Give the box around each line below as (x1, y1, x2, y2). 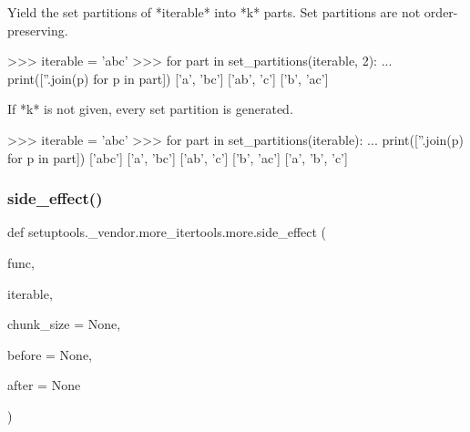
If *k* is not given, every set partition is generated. (7, 99, 293, 118)
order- (424, 3, 458, 21)
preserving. (7, 20, 68, 39)
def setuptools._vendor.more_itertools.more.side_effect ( (7, 222, 327, 242)
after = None (7, 375, 81, 395)
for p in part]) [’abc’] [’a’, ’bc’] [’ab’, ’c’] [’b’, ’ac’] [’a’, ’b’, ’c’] (7, 148, 348, 167)
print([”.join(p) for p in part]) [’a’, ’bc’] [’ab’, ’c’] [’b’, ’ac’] (7, 68, 329, 87)
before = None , (7, 345, 93, 364)
